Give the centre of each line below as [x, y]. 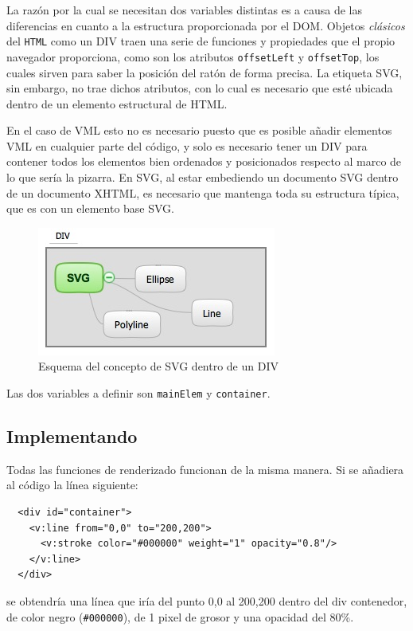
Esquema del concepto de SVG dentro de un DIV [158, 366]
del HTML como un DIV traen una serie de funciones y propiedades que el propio [201, 41]
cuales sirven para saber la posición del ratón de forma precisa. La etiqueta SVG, [205, 72]
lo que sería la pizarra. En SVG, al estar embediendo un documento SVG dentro [203, 177]
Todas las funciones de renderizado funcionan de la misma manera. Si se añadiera [205, 469]
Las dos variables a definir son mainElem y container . [138, 393]
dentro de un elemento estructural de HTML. [117, 103]
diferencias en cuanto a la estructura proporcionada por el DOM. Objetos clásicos [206, 25]
